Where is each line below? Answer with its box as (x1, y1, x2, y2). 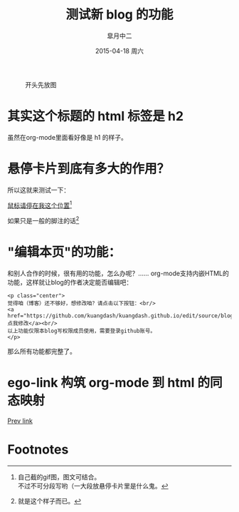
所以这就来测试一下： (7, 185, 70, 194)
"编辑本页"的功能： (7, 244, 121, 260)
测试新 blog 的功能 (65, 6, 174, 23)
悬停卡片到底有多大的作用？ (7, 161, 170, 177)
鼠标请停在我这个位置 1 (7, 200, 73, 210)
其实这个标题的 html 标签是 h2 (7, 108, 184, 125)
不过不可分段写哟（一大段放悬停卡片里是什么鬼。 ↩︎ (17, 481, 169, 490)
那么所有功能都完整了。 (7, 347, 76, 356)
